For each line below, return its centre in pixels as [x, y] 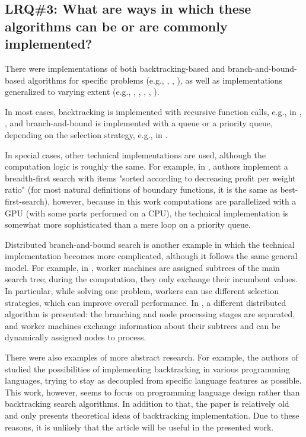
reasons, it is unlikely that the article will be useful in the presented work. [139, 427]
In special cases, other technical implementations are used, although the [135, 154]
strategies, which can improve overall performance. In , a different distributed [146, 302]
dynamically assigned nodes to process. [76, 337]
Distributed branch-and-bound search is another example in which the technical [150, 244]
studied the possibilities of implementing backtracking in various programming [147, 369]
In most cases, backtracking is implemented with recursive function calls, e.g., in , [153, 111]
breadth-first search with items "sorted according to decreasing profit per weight [150, 178]
